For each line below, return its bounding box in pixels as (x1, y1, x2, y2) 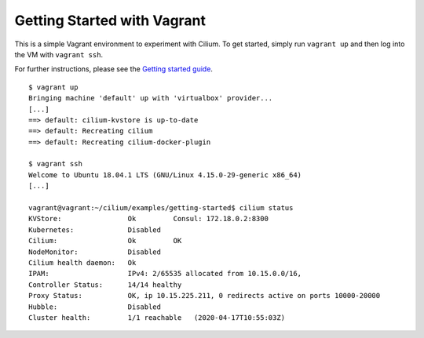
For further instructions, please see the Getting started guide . (14, 64, 214, 74)
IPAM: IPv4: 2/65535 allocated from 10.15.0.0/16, (28, 269, 302, 278)
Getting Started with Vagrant (14, 12, 207, 29)
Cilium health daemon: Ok (28, 258, 137, 267)
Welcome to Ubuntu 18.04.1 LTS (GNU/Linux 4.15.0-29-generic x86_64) (28, 170, 302, 180)
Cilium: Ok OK (28, 236, 182, 245)
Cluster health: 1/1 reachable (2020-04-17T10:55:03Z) (28, 313, 286, 322)
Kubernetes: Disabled (28, 225, 161, 234)
